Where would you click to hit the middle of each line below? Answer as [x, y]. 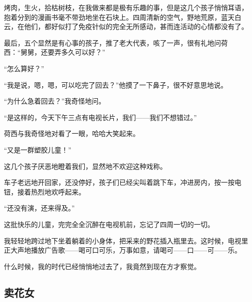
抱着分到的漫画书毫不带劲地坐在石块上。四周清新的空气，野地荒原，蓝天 [119, 17]
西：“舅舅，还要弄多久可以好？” [55, 52]
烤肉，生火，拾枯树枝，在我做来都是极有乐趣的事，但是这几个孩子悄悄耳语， [126, 7]
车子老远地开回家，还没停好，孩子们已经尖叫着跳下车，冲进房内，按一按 [119, 182]
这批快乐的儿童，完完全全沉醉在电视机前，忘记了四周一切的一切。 [109, 224]
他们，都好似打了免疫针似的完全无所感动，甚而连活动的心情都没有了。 [136, 26]
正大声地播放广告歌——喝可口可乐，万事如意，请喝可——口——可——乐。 [123, 250]
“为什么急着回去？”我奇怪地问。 [55, 101]
